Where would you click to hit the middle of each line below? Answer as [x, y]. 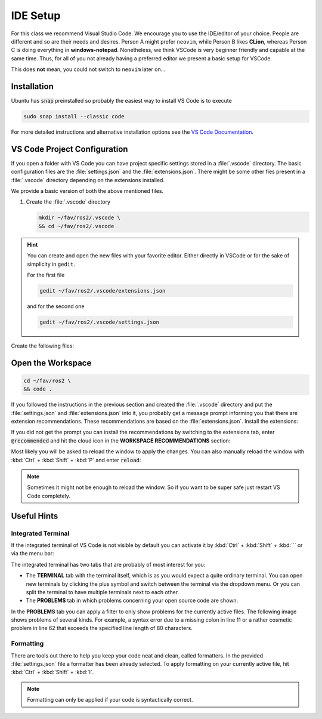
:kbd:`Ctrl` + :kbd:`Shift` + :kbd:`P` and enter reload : [76, 460]
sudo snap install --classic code [74, 116]
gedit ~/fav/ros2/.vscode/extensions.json [103, 291]
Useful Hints [35, 516]
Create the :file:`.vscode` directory [68, 202]
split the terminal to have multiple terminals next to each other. [103, 592]
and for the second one [56, 306]
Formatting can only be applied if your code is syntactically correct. [110, 700]
